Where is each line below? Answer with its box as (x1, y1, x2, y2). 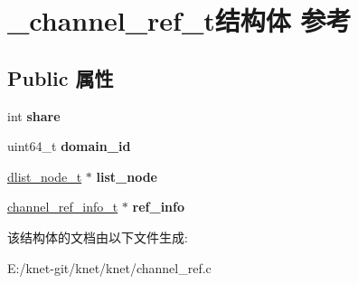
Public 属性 (7, 63, 114, 91)
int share (7, 106, 61, 125)
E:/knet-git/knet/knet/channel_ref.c (7, 258, 212, 277)
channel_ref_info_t (7, 197, 118, 216)
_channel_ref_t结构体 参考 (7, 2, 352, 39)
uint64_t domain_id (7, 137, 131, 156)
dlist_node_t (7, 166, 82, 185)
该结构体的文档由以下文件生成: (7, 227, 188, 246)
